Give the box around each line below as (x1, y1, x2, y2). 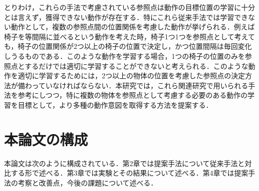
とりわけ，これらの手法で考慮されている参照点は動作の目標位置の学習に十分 (4, 2, 255, 12)
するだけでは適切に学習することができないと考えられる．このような (24, 60, 249, 71)
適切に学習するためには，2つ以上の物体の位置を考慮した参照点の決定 (17, 70, 245, 81)
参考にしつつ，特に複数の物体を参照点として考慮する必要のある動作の (17, 90, 248, 100)
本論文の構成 (4, 129, 88, 149)
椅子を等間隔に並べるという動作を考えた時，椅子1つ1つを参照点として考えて (4, 31, 255, 41)
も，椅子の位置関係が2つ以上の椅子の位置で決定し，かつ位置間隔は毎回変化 (4, 41, 252, 51)
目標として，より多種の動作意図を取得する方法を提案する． (17, 99, 213, 110)
